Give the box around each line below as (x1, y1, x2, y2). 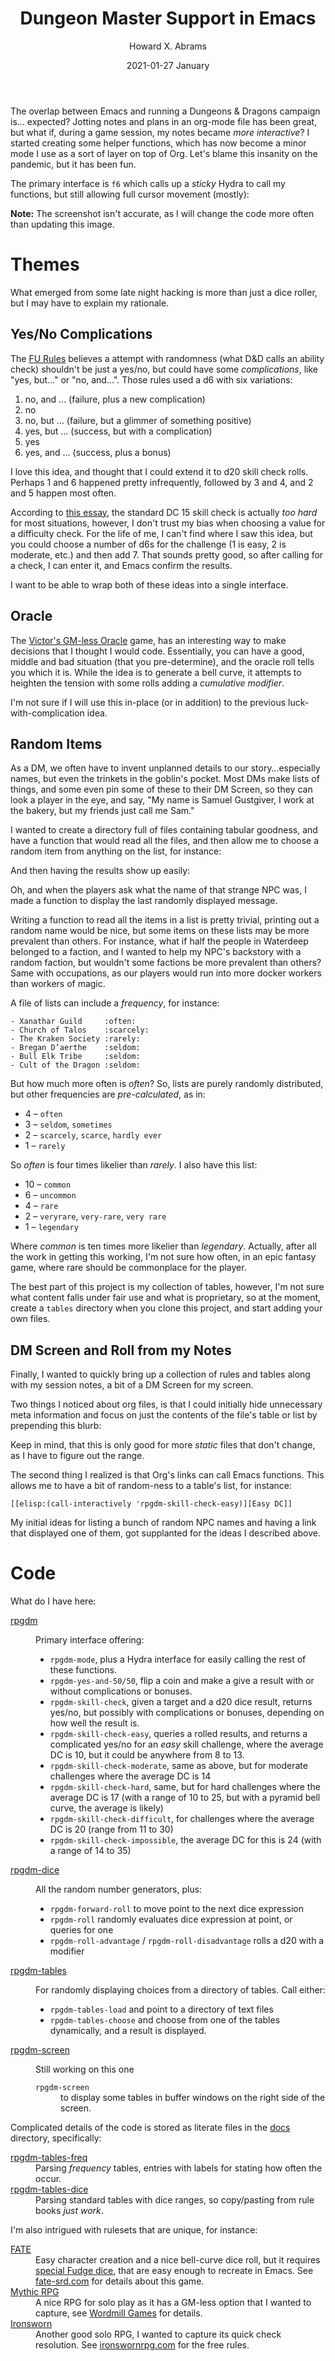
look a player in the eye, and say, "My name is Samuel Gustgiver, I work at (10, 794, 315, 806)
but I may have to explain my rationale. (10, 297, 170, 309)
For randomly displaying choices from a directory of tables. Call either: (35, 1984, 326, 1996)
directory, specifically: (10, 2132, 102, 2144)
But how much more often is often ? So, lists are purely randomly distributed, (10, 1078, 324, 1090)
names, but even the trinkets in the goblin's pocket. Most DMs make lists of (10, 773, 320, 785)
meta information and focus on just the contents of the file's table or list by (10, 1409, 318, 1421)
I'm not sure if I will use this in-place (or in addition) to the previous (10, 696, 287, 708)
